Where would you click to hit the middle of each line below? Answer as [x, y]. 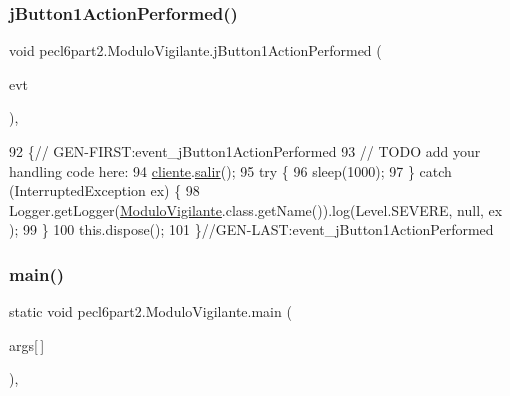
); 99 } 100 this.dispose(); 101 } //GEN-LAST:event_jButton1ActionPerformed [251, 229]
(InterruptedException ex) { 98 [104, 190]
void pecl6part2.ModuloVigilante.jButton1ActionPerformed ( [195, 50]
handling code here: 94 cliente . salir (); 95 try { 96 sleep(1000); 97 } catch [230, 170]
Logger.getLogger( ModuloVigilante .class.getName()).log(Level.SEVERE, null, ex [256, 209]
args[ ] [27, 344]
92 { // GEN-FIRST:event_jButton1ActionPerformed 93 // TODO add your [245, 151]
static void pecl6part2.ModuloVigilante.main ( [150, 311]
